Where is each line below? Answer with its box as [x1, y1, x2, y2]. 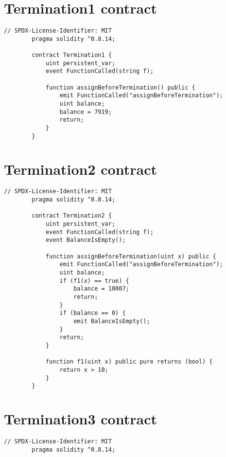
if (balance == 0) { [59, 310, 126, 317]
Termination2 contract [4, 159, 157, 179]
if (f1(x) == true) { [59, 277, 129, 284]
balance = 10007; [73, 285, 129, 292]
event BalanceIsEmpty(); [45, 237, 126, 244]
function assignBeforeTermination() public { [45, 84, 195, 91]
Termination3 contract [4, 409, 157, 429]
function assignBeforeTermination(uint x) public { [45, 253, 216, 260]
